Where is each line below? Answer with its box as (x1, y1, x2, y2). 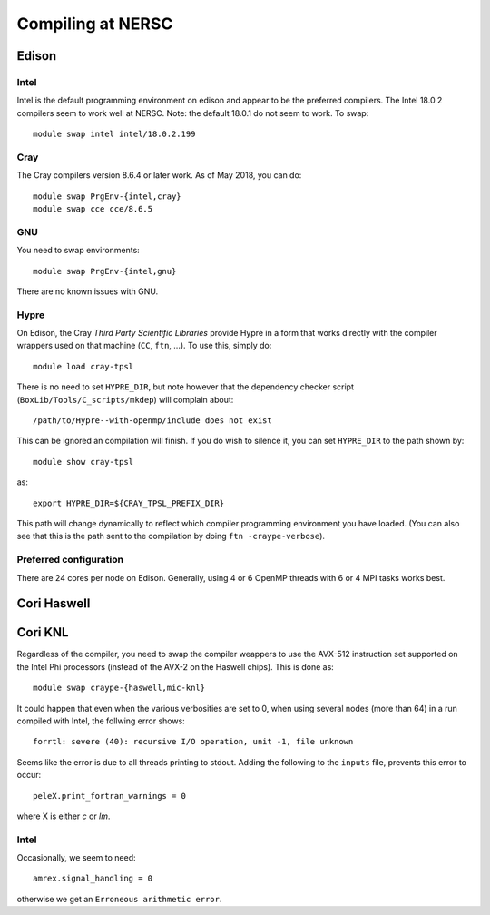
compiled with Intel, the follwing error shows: (16, 715, 185, 726)
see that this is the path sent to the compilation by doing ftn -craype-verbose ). (16, 531, 326, 542)
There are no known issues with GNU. (16, 286, 159, 297)
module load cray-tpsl (33, 361, 134, 371)
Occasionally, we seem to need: (16, 852, 136, 863)
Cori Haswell (16, 595, 91, 612)
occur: (16, 770, 41, 781)
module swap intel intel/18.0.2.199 (33, 129, 196, 140)
